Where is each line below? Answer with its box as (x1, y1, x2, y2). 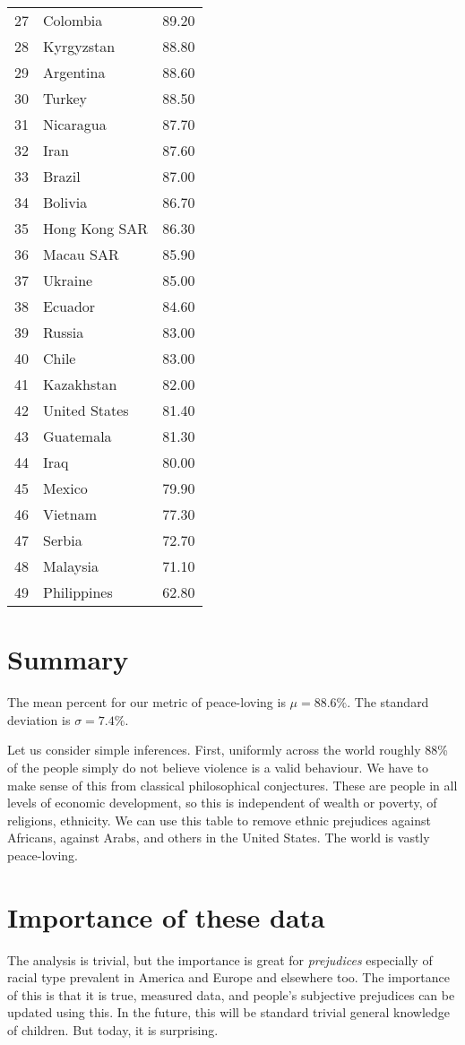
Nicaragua (43, 114, 107, 134)
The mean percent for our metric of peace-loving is (7, 693, 286, 712)
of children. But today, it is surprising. (7, 1020, 219, 1039)
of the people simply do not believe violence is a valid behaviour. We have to (7, 757, 428, 776)
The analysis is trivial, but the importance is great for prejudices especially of (7, 950, 433, 969)
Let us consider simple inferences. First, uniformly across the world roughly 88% (7, 740, 448, 759)
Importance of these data (7, 898, 325, 935)
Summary (7, 641, 129, 678)
